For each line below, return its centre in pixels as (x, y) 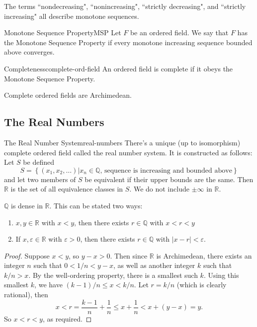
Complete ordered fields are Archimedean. (68, 95)
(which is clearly (202, 285)
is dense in (27, 205)
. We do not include (159, 189)
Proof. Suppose (27, 255)
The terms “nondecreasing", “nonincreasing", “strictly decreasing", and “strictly (125, 6)
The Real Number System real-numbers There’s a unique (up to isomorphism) (122, 142)
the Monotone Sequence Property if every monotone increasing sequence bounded (128, 42)
